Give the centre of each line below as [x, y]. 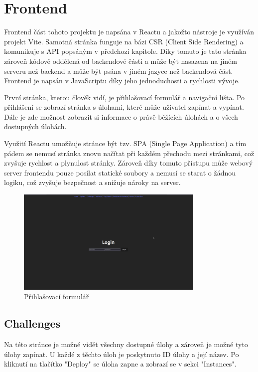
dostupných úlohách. [35, 126]
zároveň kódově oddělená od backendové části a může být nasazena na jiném [121, 61]
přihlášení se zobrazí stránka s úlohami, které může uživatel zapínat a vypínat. [124, 107]
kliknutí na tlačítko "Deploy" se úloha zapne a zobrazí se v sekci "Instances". [120, 364]
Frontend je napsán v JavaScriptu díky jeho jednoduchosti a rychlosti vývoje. [122, 81]
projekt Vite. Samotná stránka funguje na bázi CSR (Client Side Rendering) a [124, 41]
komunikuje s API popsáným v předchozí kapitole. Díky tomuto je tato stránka [125, 51]
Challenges [32, 323]
